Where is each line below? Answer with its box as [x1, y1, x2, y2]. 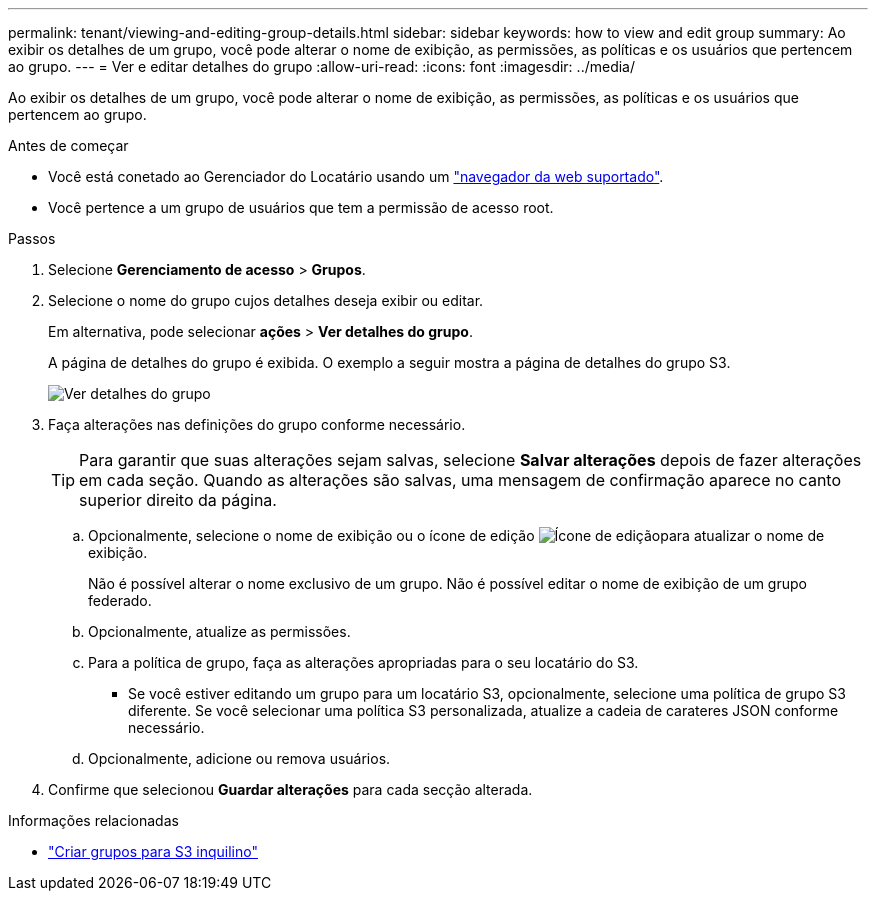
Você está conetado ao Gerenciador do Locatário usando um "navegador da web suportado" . [48, 168, 664, 185]
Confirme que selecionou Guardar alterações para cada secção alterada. [48, 781, 533, 798]
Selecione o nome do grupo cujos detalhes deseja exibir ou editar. [48, 292, 484, 309]
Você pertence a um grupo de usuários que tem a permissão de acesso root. [48, 199, 554, 216]
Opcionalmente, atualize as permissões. [88, 623, 351, 640]
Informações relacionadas [8, 812, 179, 829]
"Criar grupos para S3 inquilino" [48, 843, 258, 860]
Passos [8, 230, 56, 247]
